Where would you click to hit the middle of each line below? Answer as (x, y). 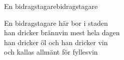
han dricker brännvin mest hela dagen (62, 32)
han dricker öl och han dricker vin (56, 42)
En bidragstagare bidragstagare (51, 6)
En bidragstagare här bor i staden (56, 23)
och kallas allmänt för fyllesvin (51, 52)
